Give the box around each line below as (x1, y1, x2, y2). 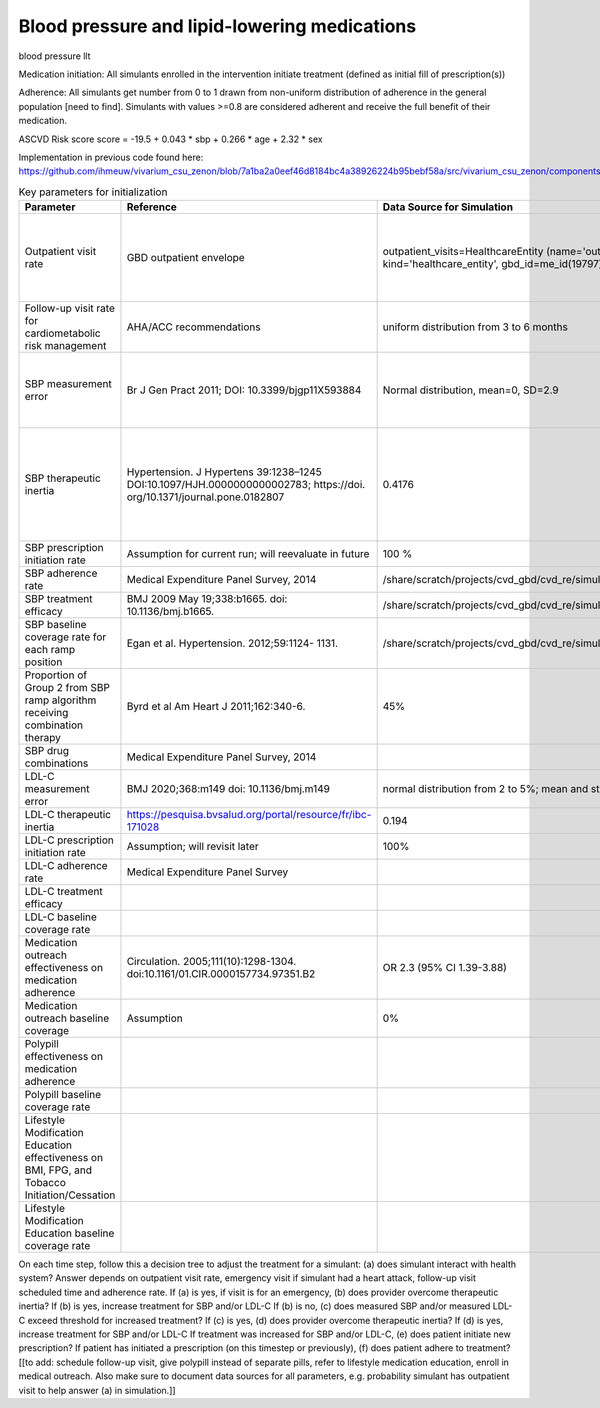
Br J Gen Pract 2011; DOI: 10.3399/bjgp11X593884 (126, 383, 362, 397)
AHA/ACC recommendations (126, 320, 261, 334)
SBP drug (24, 744, 70, 758)
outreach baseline (24, 1011, 110, 1025)
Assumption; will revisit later (126, 840, 259, 854)
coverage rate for (24, 630, 107, 644)
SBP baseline (24, 618, 87, 632)
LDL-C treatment (24, 885, 104, 899)
